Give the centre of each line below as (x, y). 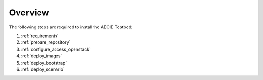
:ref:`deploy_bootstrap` (44, 63)
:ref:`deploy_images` (42, 56)
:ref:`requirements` (40, 36)
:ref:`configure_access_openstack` (56, 49)
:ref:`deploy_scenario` (43, 69)
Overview (29, 13)
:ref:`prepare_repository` (46, 42)
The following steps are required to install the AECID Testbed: (71, 27)
